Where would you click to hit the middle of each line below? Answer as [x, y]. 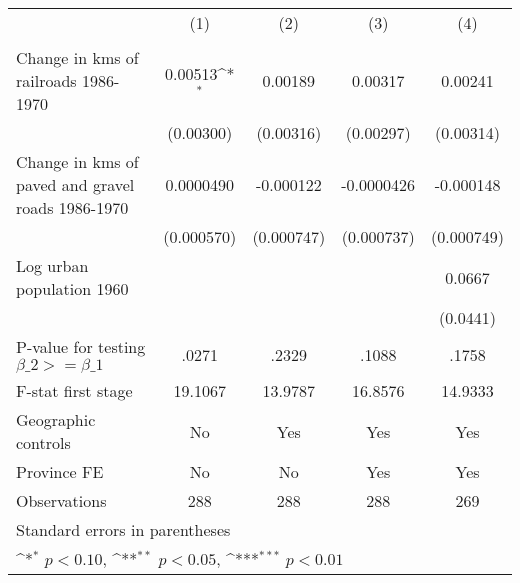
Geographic [56, 419]
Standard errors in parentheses [123, 529]
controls [43, 442]
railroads [46, 80]
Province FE [60, 471]
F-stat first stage [74, 390]
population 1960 [72, 288]
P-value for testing [81, 346]
